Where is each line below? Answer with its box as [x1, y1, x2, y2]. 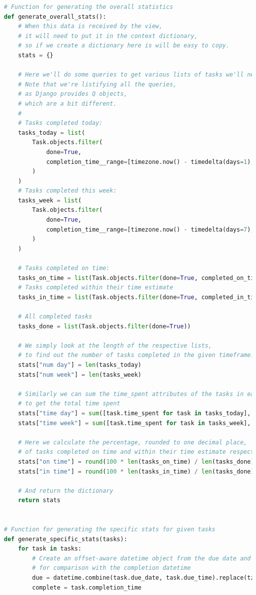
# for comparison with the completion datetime [32, 564, 191, 572]
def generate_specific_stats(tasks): [4, 535, 128, 543]
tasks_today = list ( [18, 129, 85, 136]
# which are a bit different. [18, 100, 117, 107]
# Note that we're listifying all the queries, [18, 80, 177, 88]
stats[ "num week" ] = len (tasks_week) [18, 371, 142, 378]
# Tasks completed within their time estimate [18, 284, 173, 291]
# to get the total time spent [18, 400, 121, 407]
